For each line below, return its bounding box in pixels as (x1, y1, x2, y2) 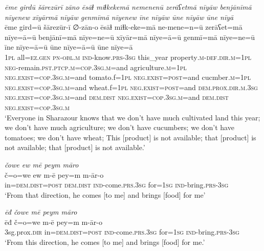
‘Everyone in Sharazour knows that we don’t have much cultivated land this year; (5, 112, 260, 122)
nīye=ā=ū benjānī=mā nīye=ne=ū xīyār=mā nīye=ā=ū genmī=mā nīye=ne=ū (5, 31, 255, 42)
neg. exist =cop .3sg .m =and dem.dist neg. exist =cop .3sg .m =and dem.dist (5, 92, 229, 102)
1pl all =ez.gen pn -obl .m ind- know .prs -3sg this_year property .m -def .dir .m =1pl (5, 51, 251, 62)
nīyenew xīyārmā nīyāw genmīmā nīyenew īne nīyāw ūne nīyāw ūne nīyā (5, 11, 234, 22)
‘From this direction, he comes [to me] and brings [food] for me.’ (5, 237, 205, 247)
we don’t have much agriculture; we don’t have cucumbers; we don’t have (5, 122, 234, 133)
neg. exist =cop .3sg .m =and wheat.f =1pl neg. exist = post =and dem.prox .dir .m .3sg (5, 81, 258, 92)
